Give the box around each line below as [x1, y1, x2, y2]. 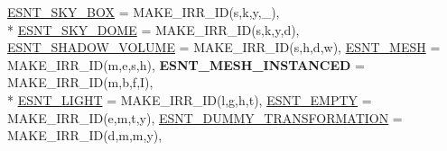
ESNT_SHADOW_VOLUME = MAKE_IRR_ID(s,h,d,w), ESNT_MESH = [7, 38, 441, 57]
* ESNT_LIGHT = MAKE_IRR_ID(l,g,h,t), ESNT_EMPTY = [7, 90, 372, 109]
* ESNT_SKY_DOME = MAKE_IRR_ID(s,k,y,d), [7, 20, 300, 39]
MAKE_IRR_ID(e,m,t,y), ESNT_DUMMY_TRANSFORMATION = [7, 108, 403, 127]
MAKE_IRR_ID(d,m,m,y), [7, 126, 163, 145]
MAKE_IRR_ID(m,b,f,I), [7, 73, 154, 92]
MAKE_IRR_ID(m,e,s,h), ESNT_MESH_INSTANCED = [7, 55, 365, 74]
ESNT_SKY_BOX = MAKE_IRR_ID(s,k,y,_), [7, 3, 280, 21]
